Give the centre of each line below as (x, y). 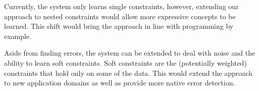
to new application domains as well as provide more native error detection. (120, 83)
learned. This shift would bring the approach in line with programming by (119, 26)
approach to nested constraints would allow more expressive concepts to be (120, 16)
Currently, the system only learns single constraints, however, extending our (121, 6)
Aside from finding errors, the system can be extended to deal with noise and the (130, 53)
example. (18, 36)
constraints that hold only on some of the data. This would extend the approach (128, 73)
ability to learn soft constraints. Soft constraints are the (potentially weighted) (125, 62)
